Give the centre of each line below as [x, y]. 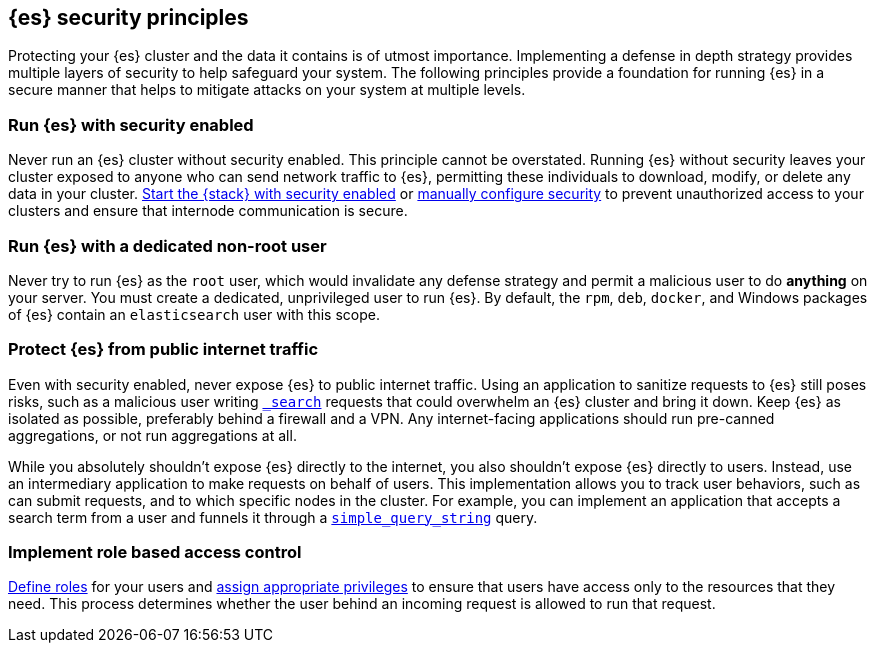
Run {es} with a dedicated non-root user [167, 245]
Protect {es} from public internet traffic [163, 349]
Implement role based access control [155, 552]
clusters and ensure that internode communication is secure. [208, 211]
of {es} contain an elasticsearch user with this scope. [194, 314]
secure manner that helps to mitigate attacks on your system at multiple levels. [267, 90]
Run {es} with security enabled [131, 124]
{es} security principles [128, 17]
